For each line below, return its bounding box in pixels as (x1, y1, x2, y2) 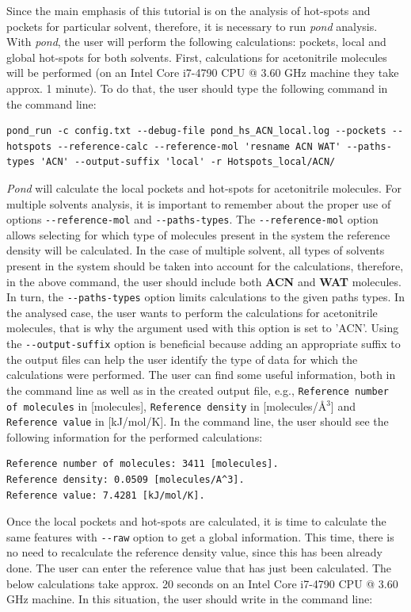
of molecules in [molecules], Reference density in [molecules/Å (6, 397, 327, 414)
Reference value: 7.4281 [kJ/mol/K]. (6, 489, 205, 501)
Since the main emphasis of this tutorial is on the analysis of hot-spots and (6, 2, 371, 18)
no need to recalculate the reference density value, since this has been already (6, 544, 382, 560)
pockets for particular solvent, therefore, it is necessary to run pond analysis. (6, 17, 378, 34)
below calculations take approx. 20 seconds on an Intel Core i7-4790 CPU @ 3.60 (6, 575, 398, 591)
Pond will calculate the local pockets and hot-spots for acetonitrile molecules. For (6, 179, 401, 196)
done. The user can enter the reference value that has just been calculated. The (6, 560, 392, 576)
